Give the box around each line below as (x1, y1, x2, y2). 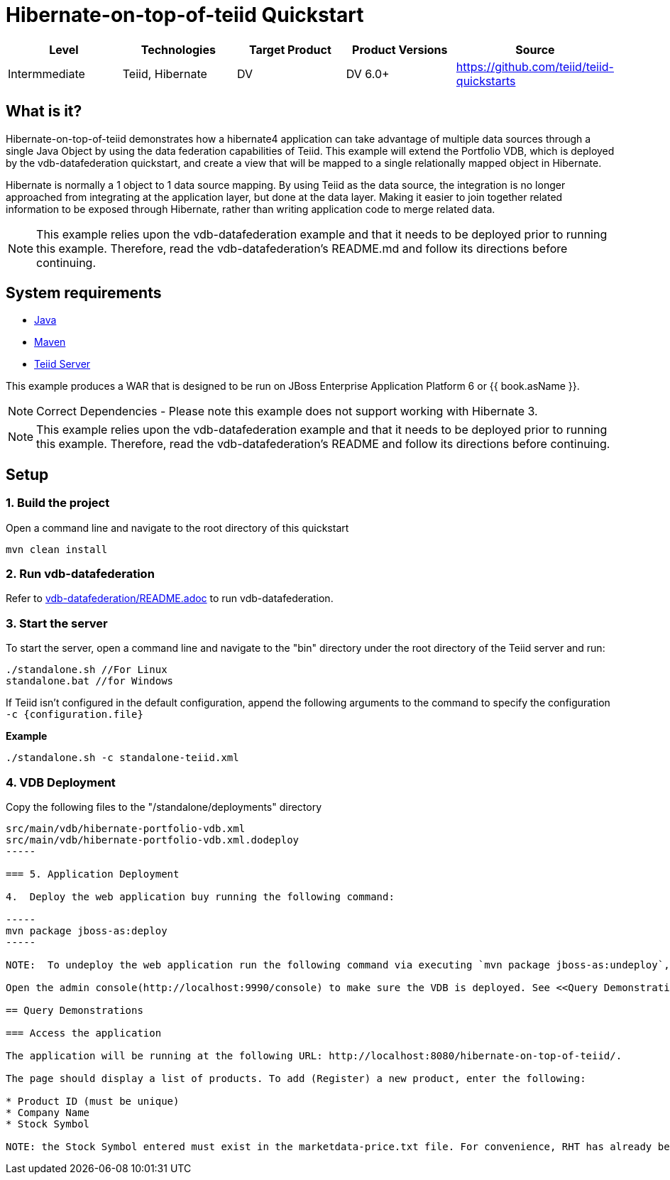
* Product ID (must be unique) (6, 1095, 180, 1107)
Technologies (141, 42, 216, 57)
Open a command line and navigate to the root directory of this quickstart (6, 521, 349, 534)
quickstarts (456, 73, 516, 88)
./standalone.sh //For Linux (6, 664, 167, 676)
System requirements (6, 284, 162, 302)
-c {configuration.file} (6, 709, 143, 721)
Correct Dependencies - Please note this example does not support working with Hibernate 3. (36, 404, 538, 419)
